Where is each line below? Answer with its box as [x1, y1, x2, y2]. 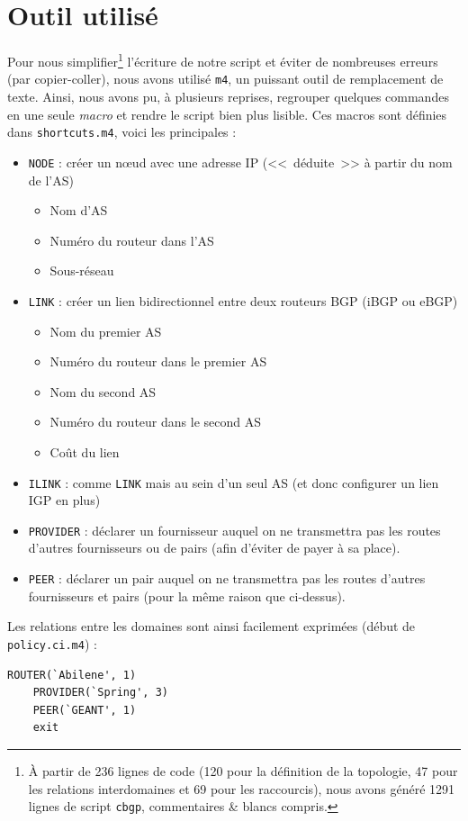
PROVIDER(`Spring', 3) [32, 686, 168, 699]
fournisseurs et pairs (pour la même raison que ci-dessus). [28, 586, 346, 605]
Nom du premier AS [49, 321, 162, 340]
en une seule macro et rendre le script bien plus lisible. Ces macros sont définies [7, 104, 447, 123]
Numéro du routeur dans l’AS [49, 230, 214, 249]
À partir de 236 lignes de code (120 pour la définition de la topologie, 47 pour [28, 761, 458, 780]
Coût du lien [49, 442, 120, 461]
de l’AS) [28, 170, 74, 189]
